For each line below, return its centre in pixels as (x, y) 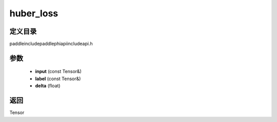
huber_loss (34, 13)
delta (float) (48, 86)
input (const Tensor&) (58, 71)
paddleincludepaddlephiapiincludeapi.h (51, 44)
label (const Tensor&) (58, 79)
